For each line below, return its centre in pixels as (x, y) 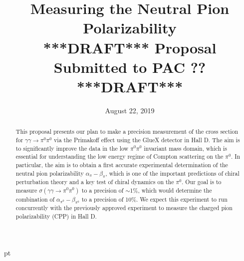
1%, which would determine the (171, 190)
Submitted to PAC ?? (130, 67)
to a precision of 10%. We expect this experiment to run (154, 199)
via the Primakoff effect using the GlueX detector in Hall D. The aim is (147, 139)
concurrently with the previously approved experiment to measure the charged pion (124, 207)
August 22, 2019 (130, 110)
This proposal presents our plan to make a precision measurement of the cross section (127, 131)
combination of (35, 199)
